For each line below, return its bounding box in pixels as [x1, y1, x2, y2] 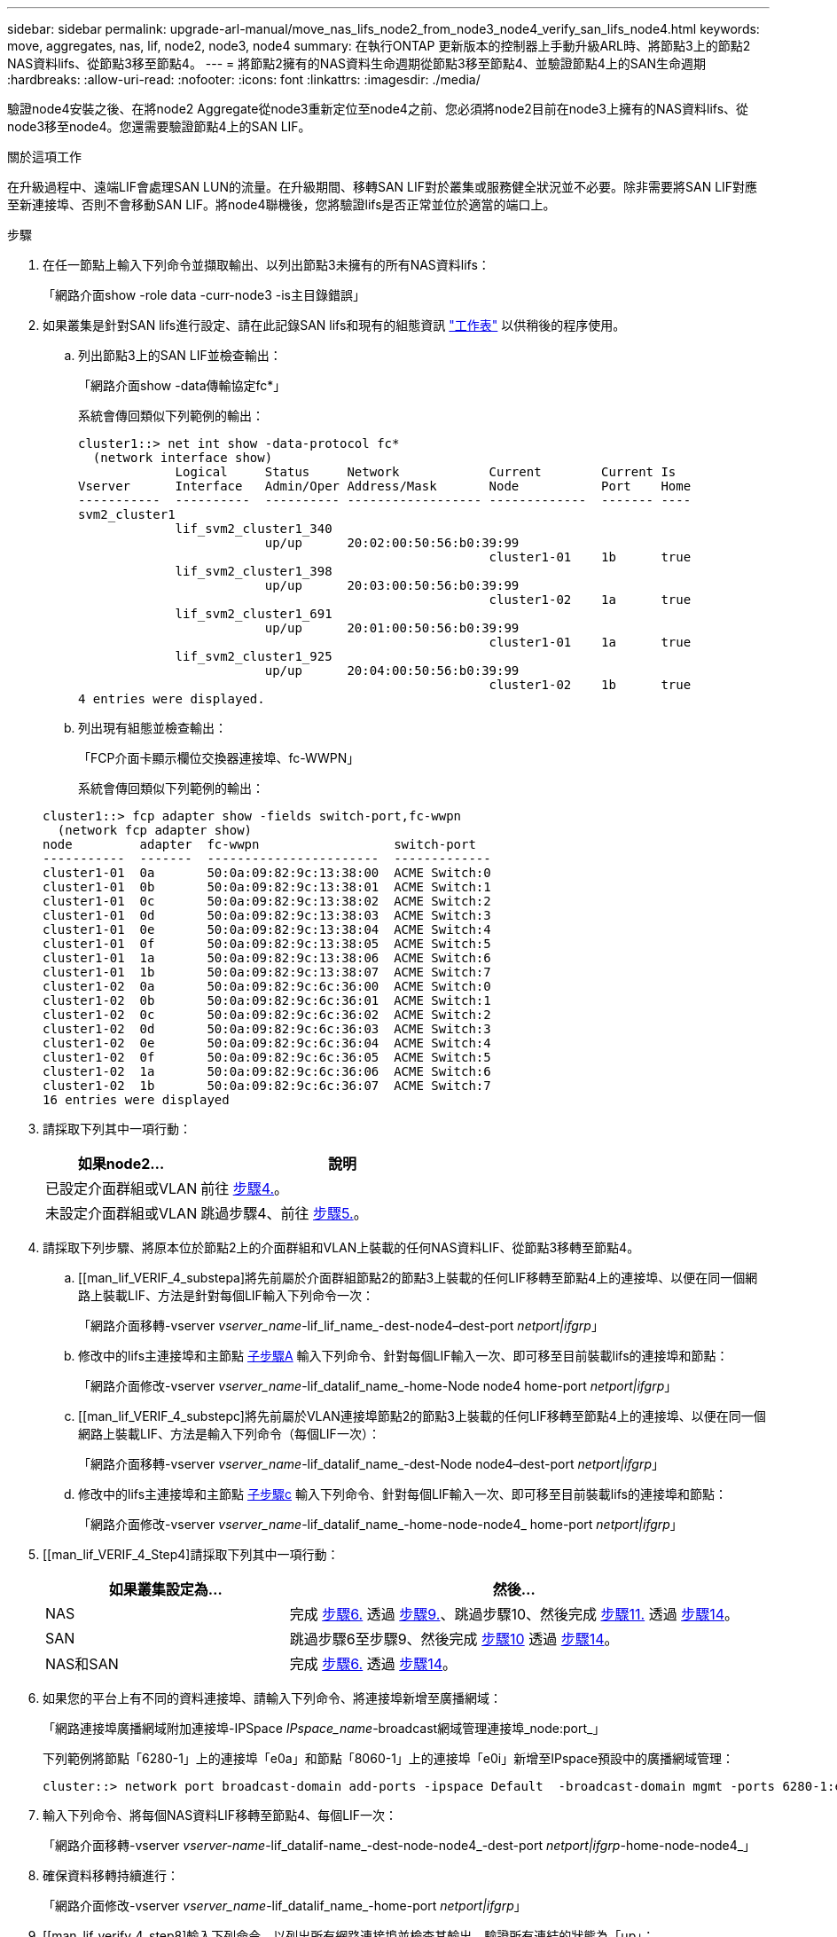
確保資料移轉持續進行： [43, 1868, 179, 1883]
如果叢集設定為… [108, 1580, 223, 1598]
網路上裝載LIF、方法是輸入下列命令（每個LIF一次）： [78, 1426, 380, 1441]
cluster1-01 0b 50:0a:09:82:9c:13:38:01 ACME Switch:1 [43, 880, 491, 894]
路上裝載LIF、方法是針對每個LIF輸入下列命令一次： [78, 1288, 374, 1303]
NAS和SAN [45, 1655, 119, 1673]
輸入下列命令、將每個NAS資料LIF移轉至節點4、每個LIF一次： [43, 1808, 398, 1823]
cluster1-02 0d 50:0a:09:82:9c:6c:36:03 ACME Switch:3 [43, 1022, 491, 1036]
